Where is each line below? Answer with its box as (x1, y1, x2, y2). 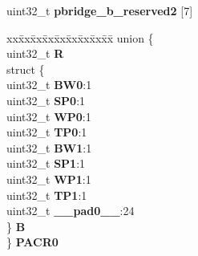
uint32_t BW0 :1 (6, 76, 92, 93)
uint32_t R (6, 45, 64, 62)
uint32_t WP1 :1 (6, 170, 91, 187)
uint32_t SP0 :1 (6, 91, 86, 108)
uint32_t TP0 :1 (6, 124, 87, 140)
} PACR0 (6, 234, 59, 250)
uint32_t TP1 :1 (6, 186, 87, 203)
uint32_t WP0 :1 (6, 108, 91, 124)
